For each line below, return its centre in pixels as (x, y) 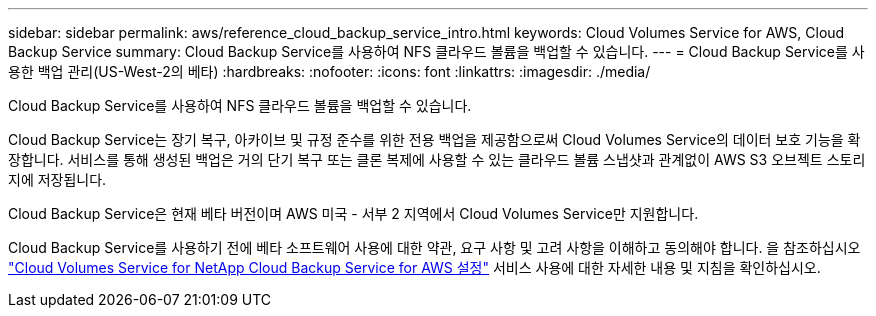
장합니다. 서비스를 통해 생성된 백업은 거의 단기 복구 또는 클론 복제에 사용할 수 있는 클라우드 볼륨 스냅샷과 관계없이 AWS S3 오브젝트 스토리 (437, 159)
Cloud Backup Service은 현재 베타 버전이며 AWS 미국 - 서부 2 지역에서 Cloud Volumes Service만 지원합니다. (353, 213)
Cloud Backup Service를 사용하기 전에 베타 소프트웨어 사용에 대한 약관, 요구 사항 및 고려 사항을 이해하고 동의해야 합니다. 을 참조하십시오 (434, 247)
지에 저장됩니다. (57, 179)
